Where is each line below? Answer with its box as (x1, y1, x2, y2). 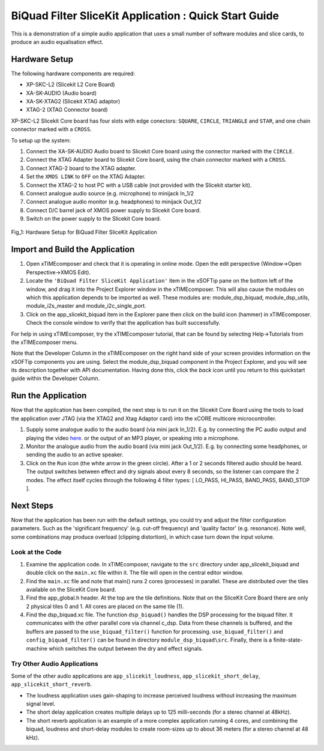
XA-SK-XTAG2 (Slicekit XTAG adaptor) (26, 98, 121, 105)
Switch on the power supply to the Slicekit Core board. (26, 215, 161, 222)
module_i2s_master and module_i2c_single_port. (26, 302, 146, 310)
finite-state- (273, 636, 303, 643)
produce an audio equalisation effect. (11, 38, 104, 45)
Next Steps (11, 500, 53, 510)
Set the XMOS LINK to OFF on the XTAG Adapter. (26, 173, 146, 180)
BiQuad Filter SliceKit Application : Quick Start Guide (11, 9, 279, 22)
